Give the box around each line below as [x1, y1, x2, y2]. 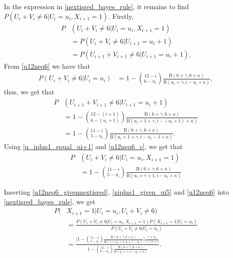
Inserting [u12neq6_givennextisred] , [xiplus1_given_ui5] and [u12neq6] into [4, 186, 229, 197]
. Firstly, [108, 11, 134, 21]
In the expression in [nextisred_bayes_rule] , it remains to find [4, 1, 189, 11]
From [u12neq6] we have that [4, 61, 90, 71]
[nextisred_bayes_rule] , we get [4, 196, 95, 206]
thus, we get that [4, 86, 55, 96]
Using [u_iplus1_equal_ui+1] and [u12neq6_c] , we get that [4, 141, 183, 151]
